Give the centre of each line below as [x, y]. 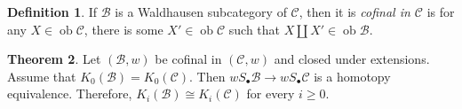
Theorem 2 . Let [54, 59]
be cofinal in [188, 59]
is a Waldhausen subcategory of [201, 12]
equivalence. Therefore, [70, 93]
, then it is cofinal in [354, 12]
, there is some [123, 29]
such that [255, 29]
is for [441, 12]
